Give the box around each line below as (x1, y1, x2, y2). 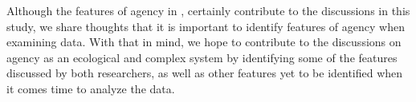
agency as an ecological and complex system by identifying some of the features (6, 49, 398, 65)
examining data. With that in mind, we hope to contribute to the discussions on (6, 33, 402, 50)
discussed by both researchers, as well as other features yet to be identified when (6, 65, 403, 81)
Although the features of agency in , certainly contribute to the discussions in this (6, 2, 410, 18)
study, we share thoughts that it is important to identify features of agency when (6, 18, 405, 34)
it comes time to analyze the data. (6, 80, 175, 96)
